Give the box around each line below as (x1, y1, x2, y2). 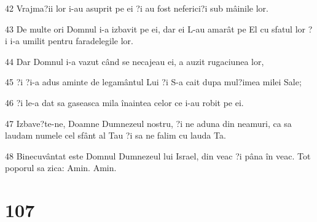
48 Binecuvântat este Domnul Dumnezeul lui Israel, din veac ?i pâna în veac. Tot (5, 149, 311, 162)
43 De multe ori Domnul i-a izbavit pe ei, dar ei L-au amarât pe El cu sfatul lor (5, 22, 306, 35)
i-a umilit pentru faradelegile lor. (10, 34, 133, 47)
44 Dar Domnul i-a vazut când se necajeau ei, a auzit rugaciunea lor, (5, 55, 264, 67)
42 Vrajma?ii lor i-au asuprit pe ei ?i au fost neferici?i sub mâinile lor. (5, 2, 269, 14)
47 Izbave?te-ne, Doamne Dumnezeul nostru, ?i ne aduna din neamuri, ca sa (5, 117, 292, 129)
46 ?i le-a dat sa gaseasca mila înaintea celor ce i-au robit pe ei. (5, 96, 244, 109)
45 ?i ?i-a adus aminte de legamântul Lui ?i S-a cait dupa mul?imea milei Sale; (5, 75, 302, 88)
